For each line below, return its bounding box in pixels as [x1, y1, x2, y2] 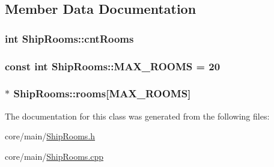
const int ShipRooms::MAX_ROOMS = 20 [5, 58, 221, 73]
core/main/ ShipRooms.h [5, 130, 96, 142]
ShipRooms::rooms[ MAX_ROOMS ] [13, 86, 191, 101]
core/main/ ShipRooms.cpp [5, 150, 104, 162]
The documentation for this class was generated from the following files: [5, 109, 270, 122]
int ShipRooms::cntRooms [5, 31, 134, 46]
